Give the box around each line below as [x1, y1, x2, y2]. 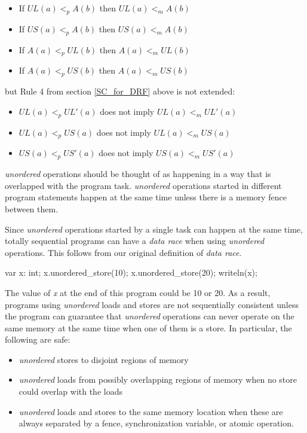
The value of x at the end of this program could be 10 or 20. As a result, [5, 286, 271, 298]
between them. [5, 202, 59, 215]
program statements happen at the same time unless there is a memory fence [5, 191, 287, 203]
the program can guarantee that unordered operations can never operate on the [5, 310, 294, 322]
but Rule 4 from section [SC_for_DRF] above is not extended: [5, 85, 235, 97]
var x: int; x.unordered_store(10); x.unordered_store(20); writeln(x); [5, 266, 257, 279]
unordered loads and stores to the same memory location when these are [19, 405, 283, 417]
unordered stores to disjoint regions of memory [19, 353, 189, 365]
